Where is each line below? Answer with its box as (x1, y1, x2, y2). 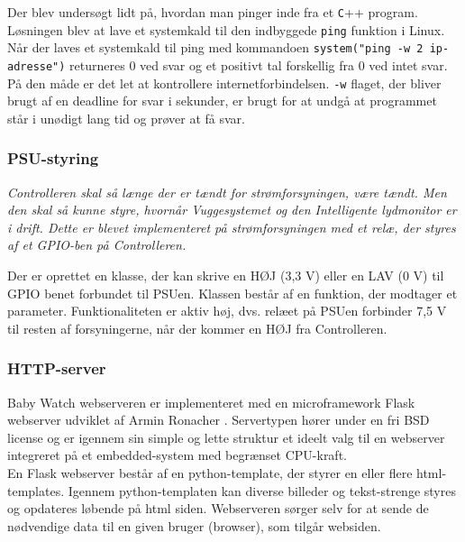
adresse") (7, 60, 66, 73)
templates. (7, 481, 65, 500)
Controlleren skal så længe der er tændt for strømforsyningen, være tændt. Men (7, 182, 447, 201)
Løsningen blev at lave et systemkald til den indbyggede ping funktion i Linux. (7, 20, 445, 39)
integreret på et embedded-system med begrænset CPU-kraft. (7, 446, 347, 464)
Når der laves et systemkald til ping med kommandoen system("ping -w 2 (7, 38, 424, 57)
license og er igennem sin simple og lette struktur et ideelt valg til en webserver (7, 427, 445, 446)
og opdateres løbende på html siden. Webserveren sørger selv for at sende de (7, 499, 429, 518)
